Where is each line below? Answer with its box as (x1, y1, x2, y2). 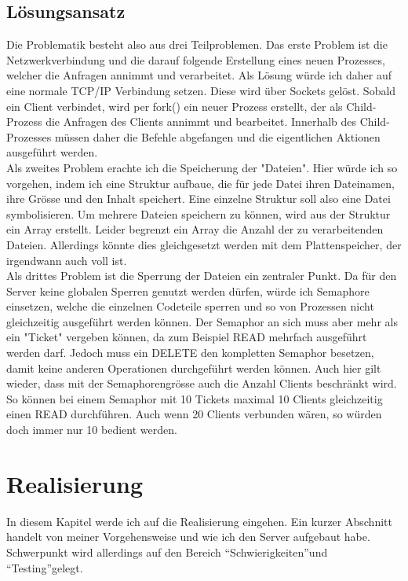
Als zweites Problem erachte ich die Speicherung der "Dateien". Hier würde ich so (6, 159, 398, 175)
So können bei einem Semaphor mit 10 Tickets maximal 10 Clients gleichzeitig (6, 390, 383, 406)
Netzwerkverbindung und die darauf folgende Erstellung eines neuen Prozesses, (6, 51, 385, 68)
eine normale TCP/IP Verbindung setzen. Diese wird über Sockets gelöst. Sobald (6, 82, 396, 98)
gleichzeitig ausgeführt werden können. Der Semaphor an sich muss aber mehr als (6, 313, 398, 329)
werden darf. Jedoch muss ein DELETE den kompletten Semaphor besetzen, (6, 344, 374, 361)
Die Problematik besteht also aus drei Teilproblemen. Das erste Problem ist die (6, 36, 388, 53)
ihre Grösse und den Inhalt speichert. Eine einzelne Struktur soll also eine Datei (6, 190, 391, 207)
